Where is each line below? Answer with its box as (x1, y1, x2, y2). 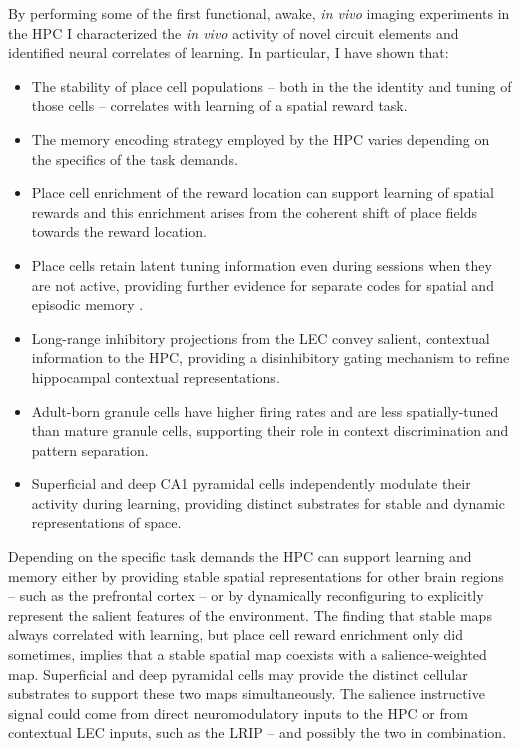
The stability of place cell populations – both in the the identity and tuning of (31, 75, 512, 96)
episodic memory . (31, 294, 144, 315)
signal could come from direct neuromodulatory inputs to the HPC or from (8, 702, 468, 723)
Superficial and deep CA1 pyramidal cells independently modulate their (31, 473, 471, 494)
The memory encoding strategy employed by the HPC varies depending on (31, 128, 490, 149)
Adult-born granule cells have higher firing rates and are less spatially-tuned (31, 400, 499, 421)
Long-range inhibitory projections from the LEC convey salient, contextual (31, 327, 490, 348)
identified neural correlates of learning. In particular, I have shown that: (8, 42, 449, 63)
